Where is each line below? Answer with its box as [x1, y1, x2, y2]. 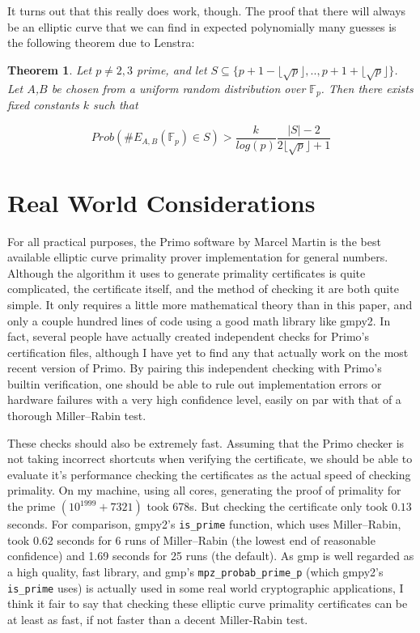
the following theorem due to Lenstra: [7, 34, 195, 51]
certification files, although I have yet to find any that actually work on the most [7, 343, 409, 360]
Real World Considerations [7, 185, 316, 219]
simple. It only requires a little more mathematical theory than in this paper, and [7, 295, 413, 312]
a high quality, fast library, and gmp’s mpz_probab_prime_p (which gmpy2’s [7, 563, 384, 580]
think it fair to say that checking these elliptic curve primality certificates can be [7, 595, 408, 612]
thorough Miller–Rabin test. [7, 407, 146, 424]
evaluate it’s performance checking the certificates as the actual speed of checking [7, 465, 411, 482]
